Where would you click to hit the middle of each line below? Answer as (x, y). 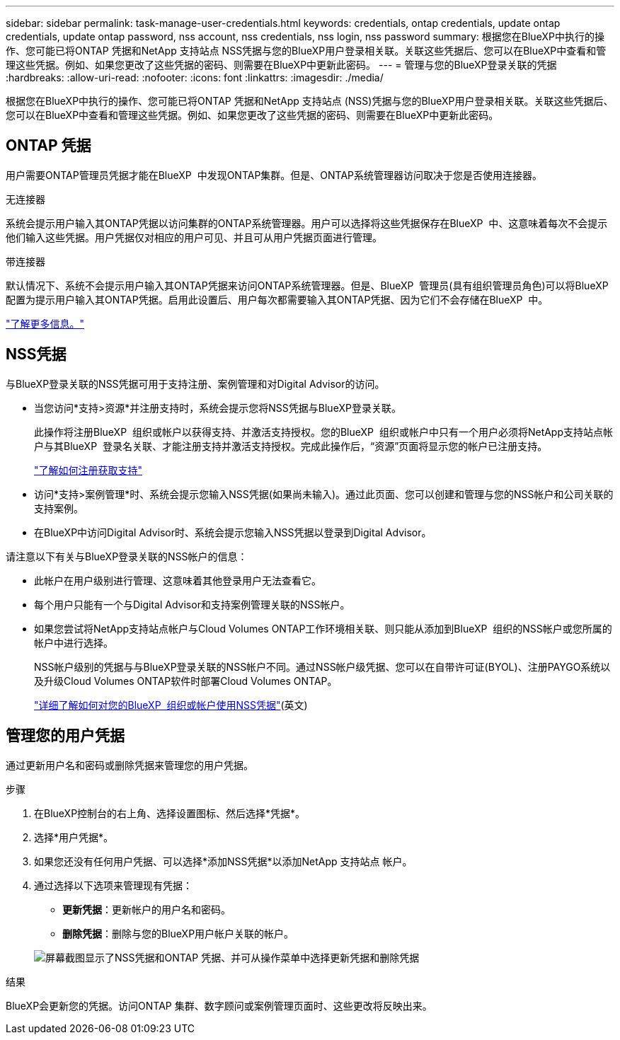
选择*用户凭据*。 (74, 837)
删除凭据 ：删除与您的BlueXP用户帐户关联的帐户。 (178, 933)
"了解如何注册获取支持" (88, 470)
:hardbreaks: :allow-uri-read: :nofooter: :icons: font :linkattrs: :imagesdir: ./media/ (195, 77)
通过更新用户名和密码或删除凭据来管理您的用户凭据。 (130, 765)
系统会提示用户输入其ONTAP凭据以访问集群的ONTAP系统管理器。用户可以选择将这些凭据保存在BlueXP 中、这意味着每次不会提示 (307, 223)
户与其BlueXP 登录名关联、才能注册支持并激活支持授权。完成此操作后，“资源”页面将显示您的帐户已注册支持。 (291, 446)
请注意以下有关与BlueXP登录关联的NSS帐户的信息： (127, 556)
